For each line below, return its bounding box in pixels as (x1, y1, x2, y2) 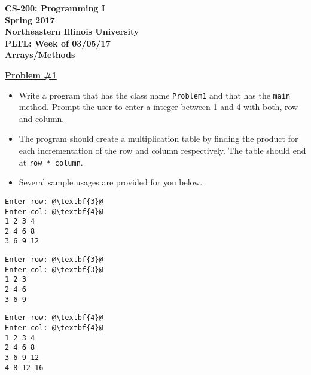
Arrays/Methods (5, 48, 75, 61)
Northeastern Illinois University (5, 25, 139, 38)
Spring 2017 (5, 13, 55, 26)
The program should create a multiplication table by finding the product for (19, 132, 298, 145)
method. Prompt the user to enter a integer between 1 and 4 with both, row (19, 100, 298, 113)
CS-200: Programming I (5, 2, 105, 14)
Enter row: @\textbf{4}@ (5, 313, 103, 322)
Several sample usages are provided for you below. (19, 176, 203, 188)
